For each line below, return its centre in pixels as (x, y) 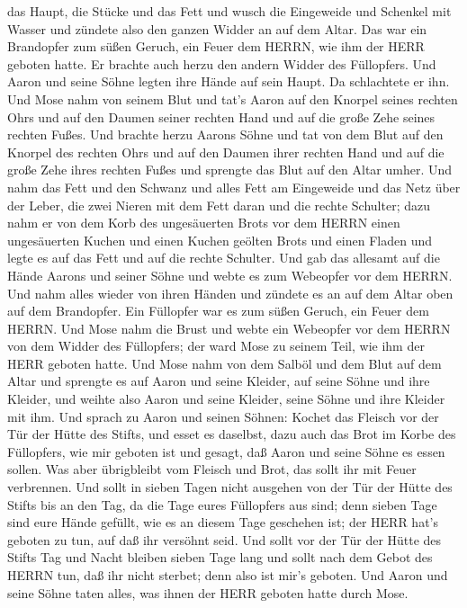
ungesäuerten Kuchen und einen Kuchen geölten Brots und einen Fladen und (220, 240)
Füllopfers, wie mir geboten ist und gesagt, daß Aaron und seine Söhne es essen (226, 451)
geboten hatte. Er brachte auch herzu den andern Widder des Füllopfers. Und (222, 63)
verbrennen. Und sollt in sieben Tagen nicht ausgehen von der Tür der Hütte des (230, 487)
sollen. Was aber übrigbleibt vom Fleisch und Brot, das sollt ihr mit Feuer (212, 469)
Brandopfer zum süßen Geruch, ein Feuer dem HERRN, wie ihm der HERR (216, 46)
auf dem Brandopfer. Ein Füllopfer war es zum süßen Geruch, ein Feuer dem (218, 311)
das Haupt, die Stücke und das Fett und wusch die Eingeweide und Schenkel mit (229, 11)
